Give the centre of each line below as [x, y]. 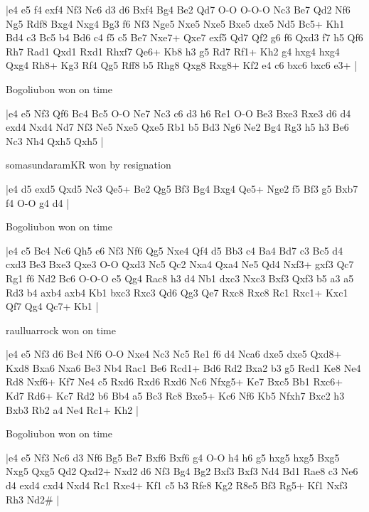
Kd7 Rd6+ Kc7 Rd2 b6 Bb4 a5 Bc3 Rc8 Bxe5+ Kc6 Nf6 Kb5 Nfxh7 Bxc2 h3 [175, 396]
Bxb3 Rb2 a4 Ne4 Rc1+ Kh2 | [72, 409]
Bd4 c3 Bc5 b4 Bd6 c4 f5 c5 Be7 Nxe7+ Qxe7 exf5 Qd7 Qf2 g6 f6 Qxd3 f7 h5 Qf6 [184, 37]
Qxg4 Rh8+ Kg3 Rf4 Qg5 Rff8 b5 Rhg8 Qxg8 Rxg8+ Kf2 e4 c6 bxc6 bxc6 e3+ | [182, 65]
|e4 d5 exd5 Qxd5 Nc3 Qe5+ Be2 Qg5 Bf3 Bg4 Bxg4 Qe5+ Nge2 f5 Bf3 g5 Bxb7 [182, 188]
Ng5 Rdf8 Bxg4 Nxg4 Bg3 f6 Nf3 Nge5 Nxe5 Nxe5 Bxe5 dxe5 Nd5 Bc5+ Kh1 [175, 23]
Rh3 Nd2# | [33, 499]
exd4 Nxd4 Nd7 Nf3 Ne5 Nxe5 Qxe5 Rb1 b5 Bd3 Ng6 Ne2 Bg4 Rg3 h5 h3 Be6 [177, 127]
